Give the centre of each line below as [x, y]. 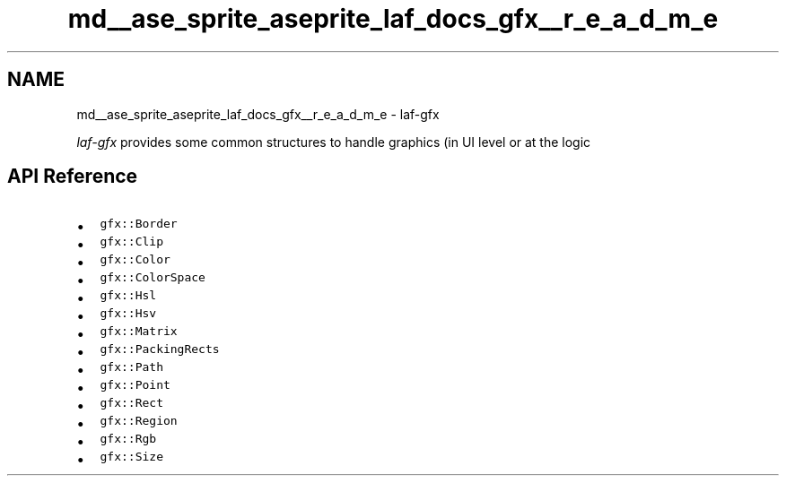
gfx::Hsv [128, 314]
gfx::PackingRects [160, 349]
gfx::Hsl [128, 296]
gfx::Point [135, 385]
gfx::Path [131, 367]
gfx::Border [139, 224]
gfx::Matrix [139, 332]
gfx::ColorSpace [153, 278]
